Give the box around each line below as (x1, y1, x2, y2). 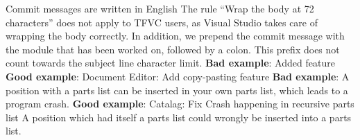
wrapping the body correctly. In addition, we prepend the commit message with (6, 28, 345, 43)
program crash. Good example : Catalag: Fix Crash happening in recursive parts (6, 96, 354, 111)
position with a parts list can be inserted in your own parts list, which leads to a (6, 82, 348, 97)
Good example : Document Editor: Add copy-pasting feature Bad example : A (6, 69, 350, 83)
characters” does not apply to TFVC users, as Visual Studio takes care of (6, 15, 318, 29)
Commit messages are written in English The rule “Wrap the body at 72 (6, 1, 314, 15)
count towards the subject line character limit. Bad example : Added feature (6, 55, 335, 70)
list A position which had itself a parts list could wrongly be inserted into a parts (6, 110, 352, 124)
